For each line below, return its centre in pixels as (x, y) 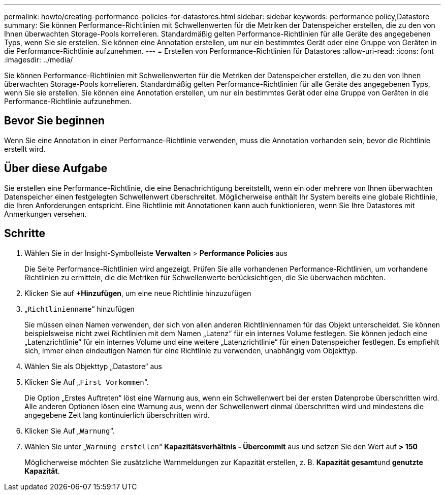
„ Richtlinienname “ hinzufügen (80, 309)
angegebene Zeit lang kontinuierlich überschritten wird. (117, 415)
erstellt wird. (25, 149)
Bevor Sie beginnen (55, 121)
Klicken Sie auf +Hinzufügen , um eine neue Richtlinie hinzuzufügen (138, 293)
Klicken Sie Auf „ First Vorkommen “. (87, 382)
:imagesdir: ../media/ (39, 60)
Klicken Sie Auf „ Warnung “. (70, 431)
